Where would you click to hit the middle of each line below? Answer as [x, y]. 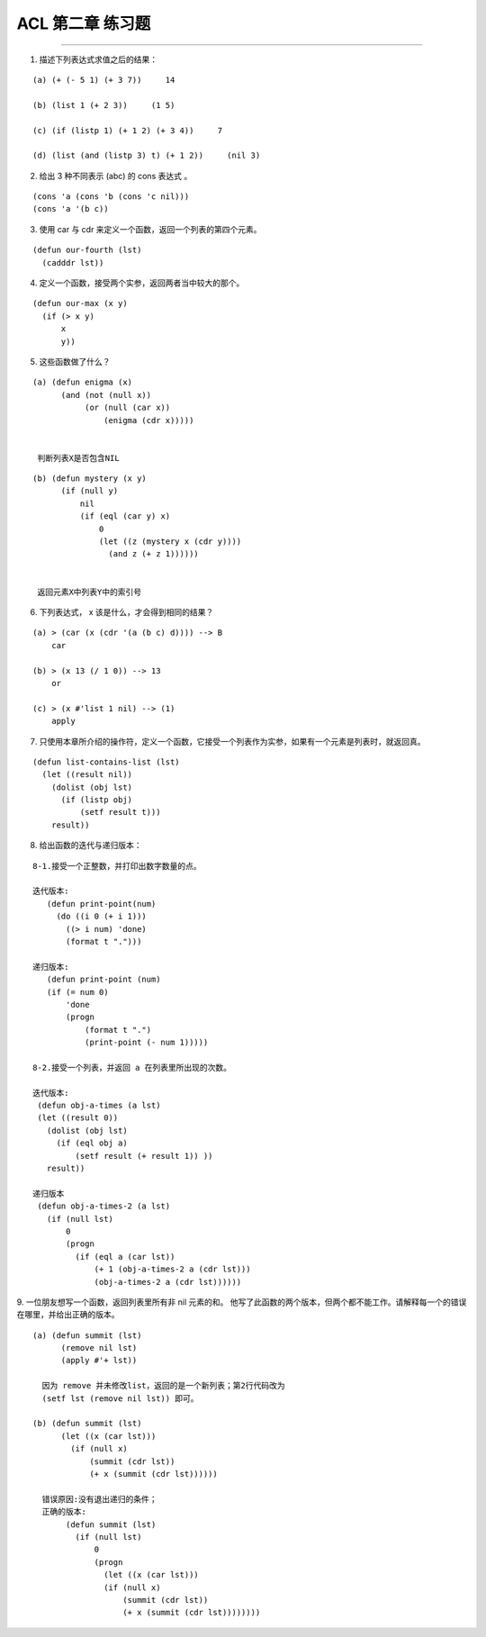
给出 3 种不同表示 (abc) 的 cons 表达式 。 [116, 176]
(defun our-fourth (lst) [87, 250]
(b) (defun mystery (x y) [90, 479]
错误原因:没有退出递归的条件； [99, 1499]
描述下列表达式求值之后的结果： [98, 59]
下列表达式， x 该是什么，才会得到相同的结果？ [126, 612]
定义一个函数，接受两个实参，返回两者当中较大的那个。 [142, 283]
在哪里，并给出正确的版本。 [68, 1315]
